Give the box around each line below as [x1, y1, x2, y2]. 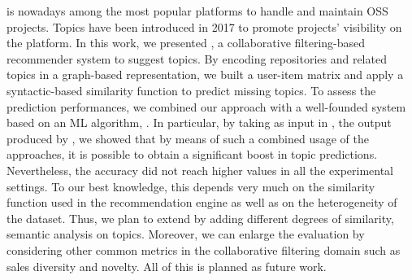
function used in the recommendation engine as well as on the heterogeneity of [7, 194, 397, 211]
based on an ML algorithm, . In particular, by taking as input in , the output [7, 114, 392, 131]
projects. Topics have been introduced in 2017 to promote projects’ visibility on [7, 18, 402, 35]
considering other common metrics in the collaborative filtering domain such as [7, 241, 401, 258]
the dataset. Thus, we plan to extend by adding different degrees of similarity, [7, 209, 394, 226]
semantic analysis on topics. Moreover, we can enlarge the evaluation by [7, 225, 365, 243]
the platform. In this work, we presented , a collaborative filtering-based [7, 34, 366, 51]
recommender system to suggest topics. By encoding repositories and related [7, 50, 387, 67]
